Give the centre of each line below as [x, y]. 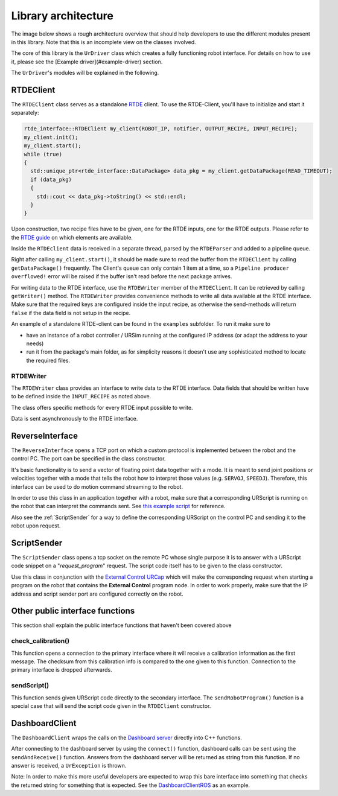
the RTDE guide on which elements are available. [72, 237]
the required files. [48, 360]
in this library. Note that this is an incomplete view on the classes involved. [104, 42]
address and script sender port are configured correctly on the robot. [97, 594]
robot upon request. [36, 526]
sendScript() [30, 686]
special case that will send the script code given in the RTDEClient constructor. [111, 705]
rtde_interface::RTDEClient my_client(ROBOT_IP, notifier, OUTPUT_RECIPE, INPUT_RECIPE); [161, 129]
